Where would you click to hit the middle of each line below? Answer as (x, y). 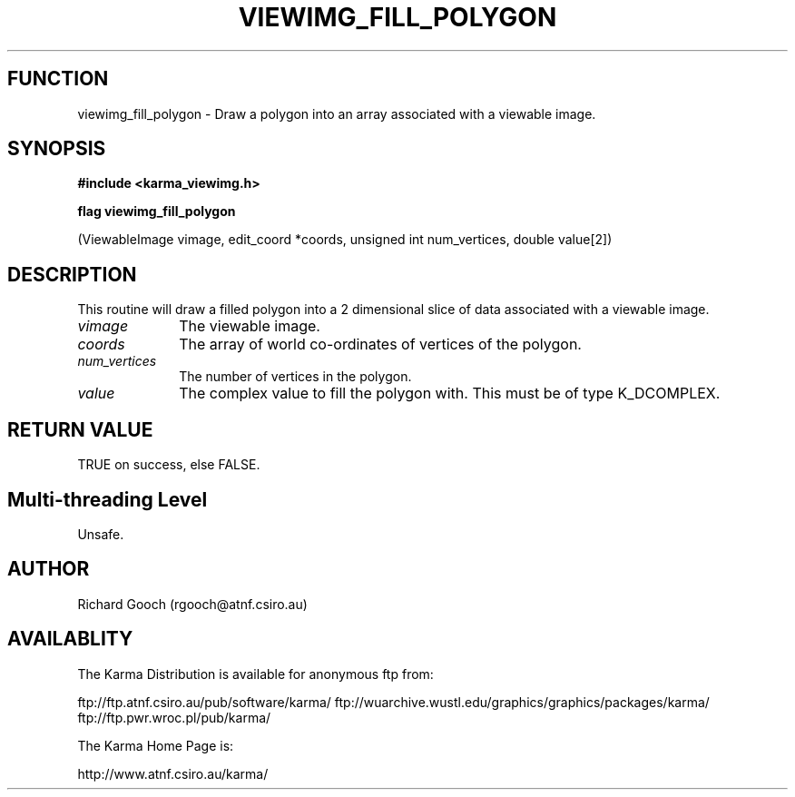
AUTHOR (49, 569)
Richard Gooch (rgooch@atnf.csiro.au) (192, 604)
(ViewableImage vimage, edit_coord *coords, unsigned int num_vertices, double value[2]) (345, 240)
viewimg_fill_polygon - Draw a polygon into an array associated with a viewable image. (337, 113)
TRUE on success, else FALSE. (169, 465)
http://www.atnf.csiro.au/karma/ (173, 773)
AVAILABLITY (70, 639)
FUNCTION (58, 79)
